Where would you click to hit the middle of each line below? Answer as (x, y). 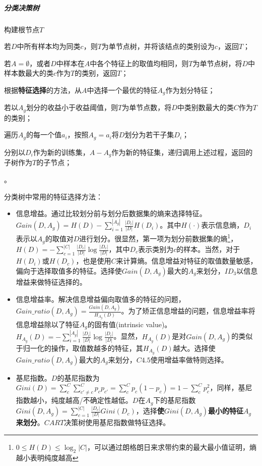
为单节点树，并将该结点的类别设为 (158, 46)
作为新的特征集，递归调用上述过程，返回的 (182, 152)
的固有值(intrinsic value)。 (129, 324)
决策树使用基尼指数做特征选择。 (117, 422)
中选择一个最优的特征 (122, 90)
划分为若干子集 (149, 135)
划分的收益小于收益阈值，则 (72, 107)
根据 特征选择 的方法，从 (43, 90)
